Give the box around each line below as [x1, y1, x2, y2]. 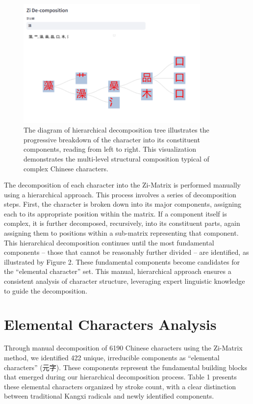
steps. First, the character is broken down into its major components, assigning [4, 199, 241, 209]
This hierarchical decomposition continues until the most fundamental [4, 237, 214, 247]
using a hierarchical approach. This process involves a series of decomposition [4, 189, 236, 199]
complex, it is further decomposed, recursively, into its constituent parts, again [4, 218, 240, 228]
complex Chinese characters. [24, 163, 108, 173]
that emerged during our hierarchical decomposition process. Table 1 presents [4, 372, 237, 382]
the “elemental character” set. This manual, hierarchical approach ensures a [4, 266, 231, 276]
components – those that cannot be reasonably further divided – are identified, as [4, 247, 249, 257]
